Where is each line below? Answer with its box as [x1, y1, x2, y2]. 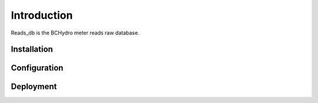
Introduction [11, 9, 73, 22]
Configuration [11, 63, 64, 73]
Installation [11, 44, 53, 54]
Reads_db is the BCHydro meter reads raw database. [11, 29, 140, 36]
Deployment [11, 82, 57, 92]
